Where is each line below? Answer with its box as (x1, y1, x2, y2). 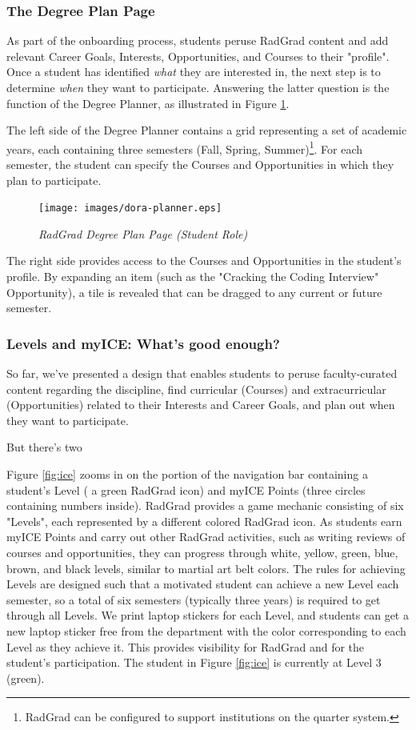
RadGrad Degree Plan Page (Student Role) (38, 225, 248, 242)
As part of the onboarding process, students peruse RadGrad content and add (6, 32, 389, 49)
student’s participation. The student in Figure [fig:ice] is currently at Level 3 (6, 654, 382, 671)
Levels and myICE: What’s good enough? (6, 333, 280, 353)
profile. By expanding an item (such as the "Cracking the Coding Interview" (6, 268, 379, 285)
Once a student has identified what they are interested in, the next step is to (6, 63, 381, 80)
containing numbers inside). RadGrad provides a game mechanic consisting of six (6, 497, 404, 514)
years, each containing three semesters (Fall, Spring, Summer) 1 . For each (6, 138, 363, 157)
